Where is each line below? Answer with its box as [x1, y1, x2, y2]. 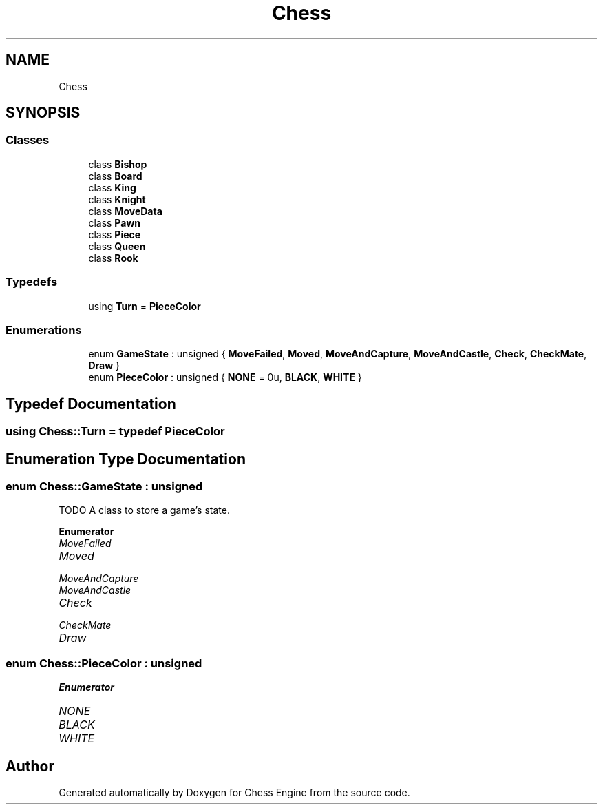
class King [88, 181, 136, 194]
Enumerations [6, 322, 82, 337]
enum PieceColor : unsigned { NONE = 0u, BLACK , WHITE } [88, 371, 362, 384]
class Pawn [88, 216, 140, 229]
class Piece [88, 228, 141, 240]
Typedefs [6, 275, 58, 289]
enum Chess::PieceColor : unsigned [6, 656, 202, 670]
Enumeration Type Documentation [6, 450, 246, 468]
